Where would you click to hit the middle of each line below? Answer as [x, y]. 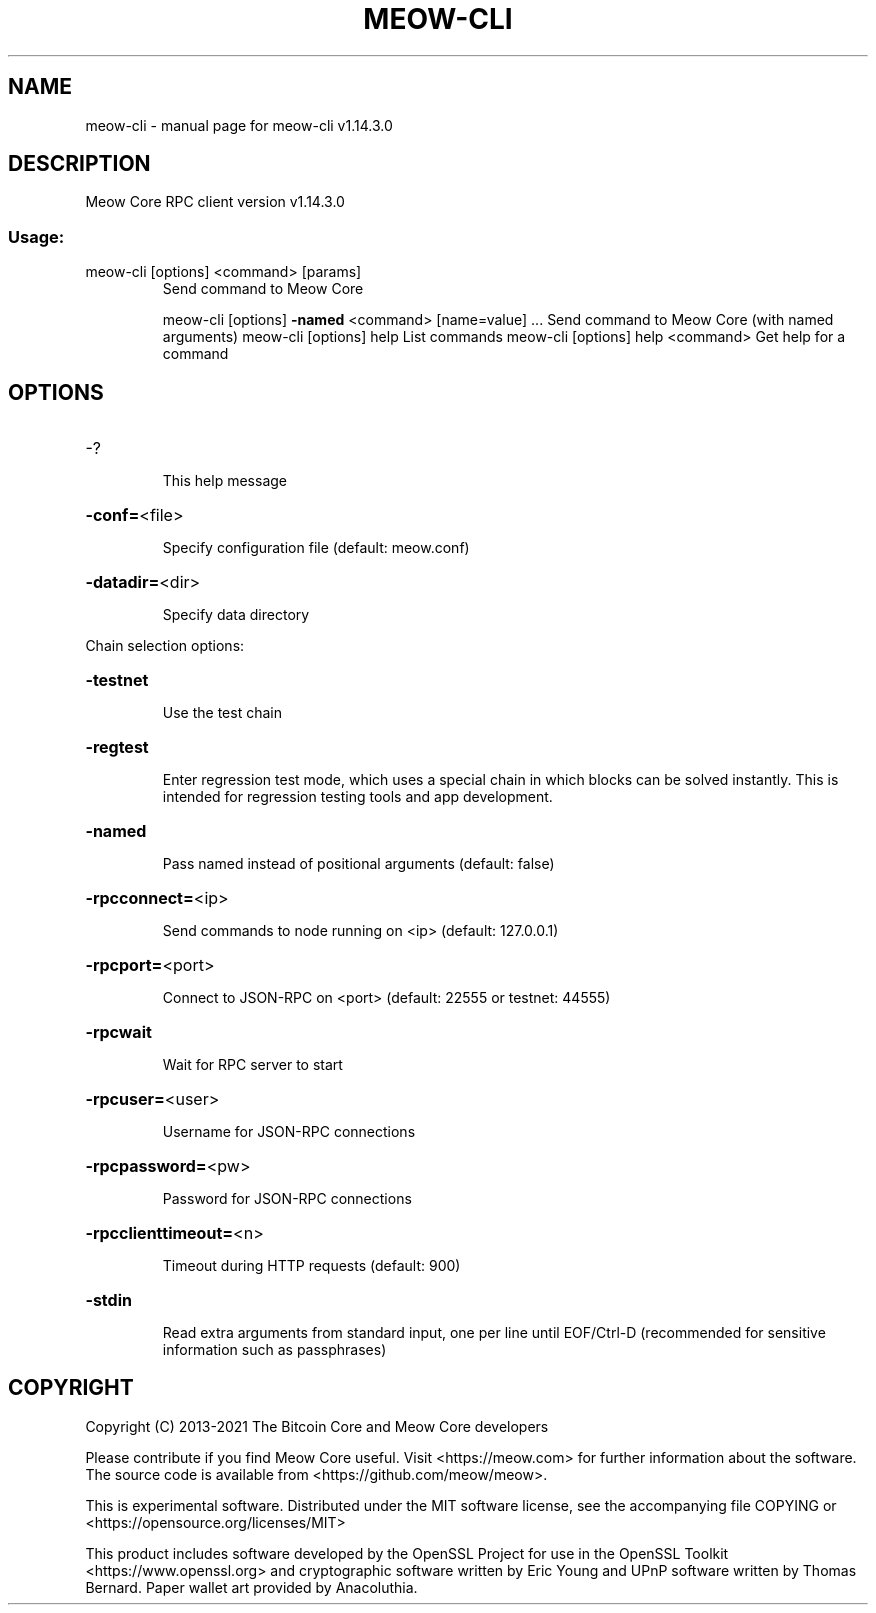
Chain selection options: [165, 646]
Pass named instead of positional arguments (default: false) [358, 864]
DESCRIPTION [79, 164]
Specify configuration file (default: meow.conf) [316, 548]
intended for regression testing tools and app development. [357, 797]
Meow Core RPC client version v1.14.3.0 [215, 202]
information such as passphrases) [274, 1350]
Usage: [36, 236]
